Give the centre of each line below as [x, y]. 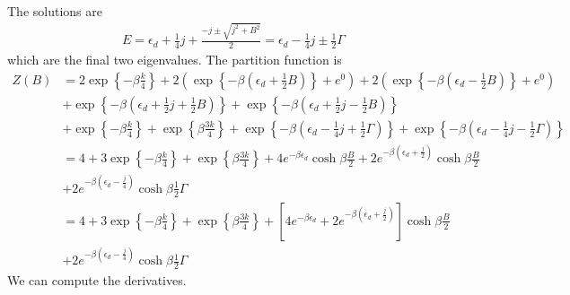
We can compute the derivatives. [97, 280]
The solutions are [55, 11]
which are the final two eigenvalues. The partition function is [175, 60]
